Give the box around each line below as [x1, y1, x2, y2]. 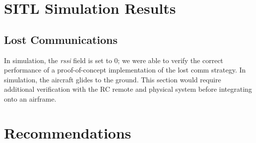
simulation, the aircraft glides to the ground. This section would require [4, 74, 221, 84]
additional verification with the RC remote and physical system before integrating [4, 84, 252, 94]
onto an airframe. [4, 93, 56, 104]
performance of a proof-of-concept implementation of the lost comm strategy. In [4, 65, 246, 75]
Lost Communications [4, 32, 118, 47]
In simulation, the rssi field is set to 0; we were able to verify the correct [4, 55, 223, 65]
